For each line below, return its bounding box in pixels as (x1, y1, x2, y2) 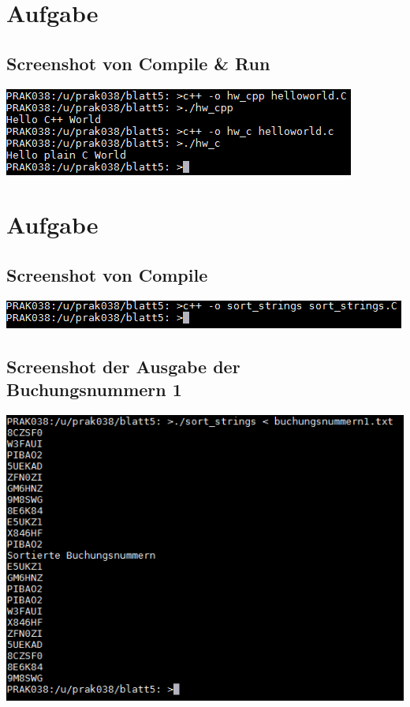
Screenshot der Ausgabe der (6, 353, 240, 378)
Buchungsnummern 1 (6, 377, 182, 402)
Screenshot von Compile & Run (6, 50, 270, 75)
